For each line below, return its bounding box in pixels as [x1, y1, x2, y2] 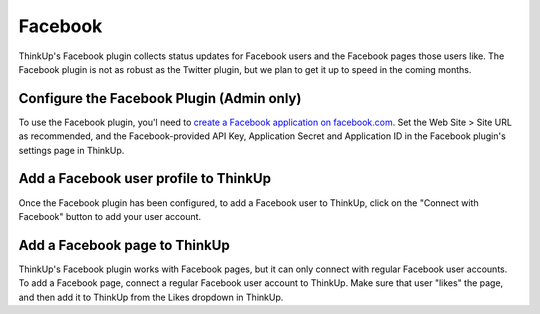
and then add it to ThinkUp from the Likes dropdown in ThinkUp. [18, 291, 284, 303]
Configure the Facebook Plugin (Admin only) [18, 90, 302, 107]
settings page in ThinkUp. [18, 144, 125, 156]
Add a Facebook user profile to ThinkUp [18, 170, 272, 187]
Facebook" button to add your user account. [18, 210, 202, 222]
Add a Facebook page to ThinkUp [18, 236, 230, 254]
